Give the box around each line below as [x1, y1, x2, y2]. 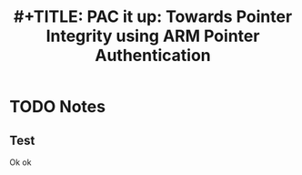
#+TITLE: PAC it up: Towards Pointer [13, 6, 293, 27]
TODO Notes [9, 97, 106, 118]
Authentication [95, 46, 211, 66]
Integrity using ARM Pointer [45, 26, 260, 46]
